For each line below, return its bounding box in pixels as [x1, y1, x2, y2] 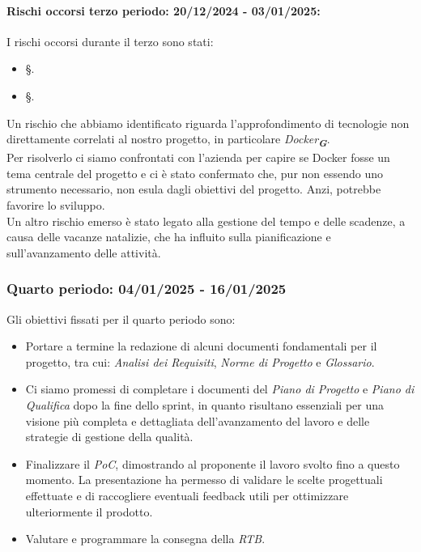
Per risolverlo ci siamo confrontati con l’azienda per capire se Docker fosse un [6, 149, 390, 166]
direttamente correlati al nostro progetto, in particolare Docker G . [6, 130, 330, 150]
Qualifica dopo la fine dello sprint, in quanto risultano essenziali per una [25, 397, 385, 414]
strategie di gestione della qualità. [25, 428, 193, 445]
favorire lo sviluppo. [6, 197, 105, 214]
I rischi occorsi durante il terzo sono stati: [6, 32, 214, 49]
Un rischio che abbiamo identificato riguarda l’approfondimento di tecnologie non [6, 114, 410, 131]
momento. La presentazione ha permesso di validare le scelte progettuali [25, 471, 383, 488]
